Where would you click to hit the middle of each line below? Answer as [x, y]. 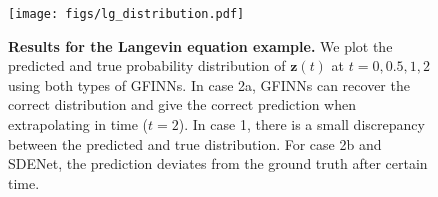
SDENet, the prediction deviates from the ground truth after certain [218, 163]
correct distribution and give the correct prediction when [182, 104]
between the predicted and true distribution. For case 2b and [195, 143]
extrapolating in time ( [78, 124]
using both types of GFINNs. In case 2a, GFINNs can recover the [209, 84]
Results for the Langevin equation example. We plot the [200, 45]
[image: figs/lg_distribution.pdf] [126, 14]
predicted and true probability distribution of [147, 65]
